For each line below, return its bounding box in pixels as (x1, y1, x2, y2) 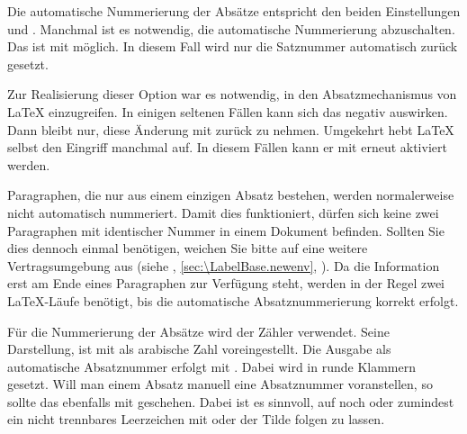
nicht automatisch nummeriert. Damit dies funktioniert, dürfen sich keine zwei (7, 203, 439, 222)
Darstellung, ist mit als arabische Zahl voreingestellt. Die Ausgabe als (7, 339, 391, 358)
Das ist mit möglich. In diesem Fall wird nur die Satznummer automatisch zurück (7, 37, 458, 56)
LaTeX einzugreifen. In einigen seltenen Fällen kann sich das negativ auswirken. (7, 102, 448, 121)
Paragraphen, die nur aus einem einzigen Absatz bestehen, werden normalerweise (7, 185, 454, 204)
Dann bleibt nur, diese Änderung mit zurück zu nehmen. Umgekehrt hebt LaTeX (7, 120, 454, 139)
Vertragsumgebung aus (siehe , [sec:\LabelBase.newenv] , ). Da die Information (7, 256, 440, 275)
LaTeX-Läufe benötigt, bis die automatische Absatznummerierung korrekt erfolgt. (7, 291, 459, 310)
